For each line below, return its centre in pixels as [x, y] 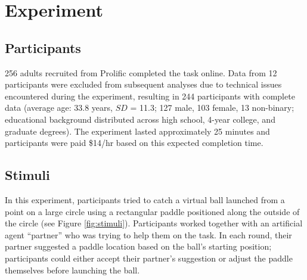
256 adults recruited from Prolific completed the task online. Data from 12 [141, 72]
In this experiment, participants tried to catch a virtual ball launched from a [145, 199]
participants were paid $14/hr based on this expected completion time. [134, 143]
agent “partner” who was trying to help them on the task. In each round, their [148, 234]
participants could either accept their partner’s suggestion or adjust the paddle [149, 258]
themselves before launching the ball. [72, 270]
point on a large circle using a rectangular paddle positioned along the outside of [152, 211]
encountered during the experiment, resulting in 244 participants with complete [150, 96]
